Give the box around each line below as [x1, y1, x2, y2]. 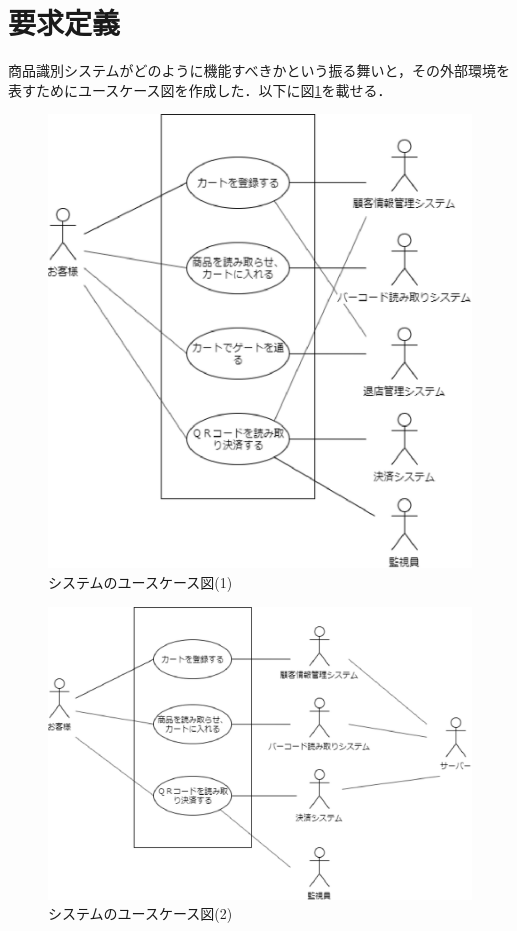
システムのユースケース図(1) [48, 572, 233, 593]
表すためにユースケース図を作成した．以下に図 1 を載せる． [8, 79, 392, 100]
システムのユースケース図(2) [48, 903, 233, 924]
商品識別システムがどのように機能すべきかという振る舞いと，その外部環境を [8, 60, 511, 81]
